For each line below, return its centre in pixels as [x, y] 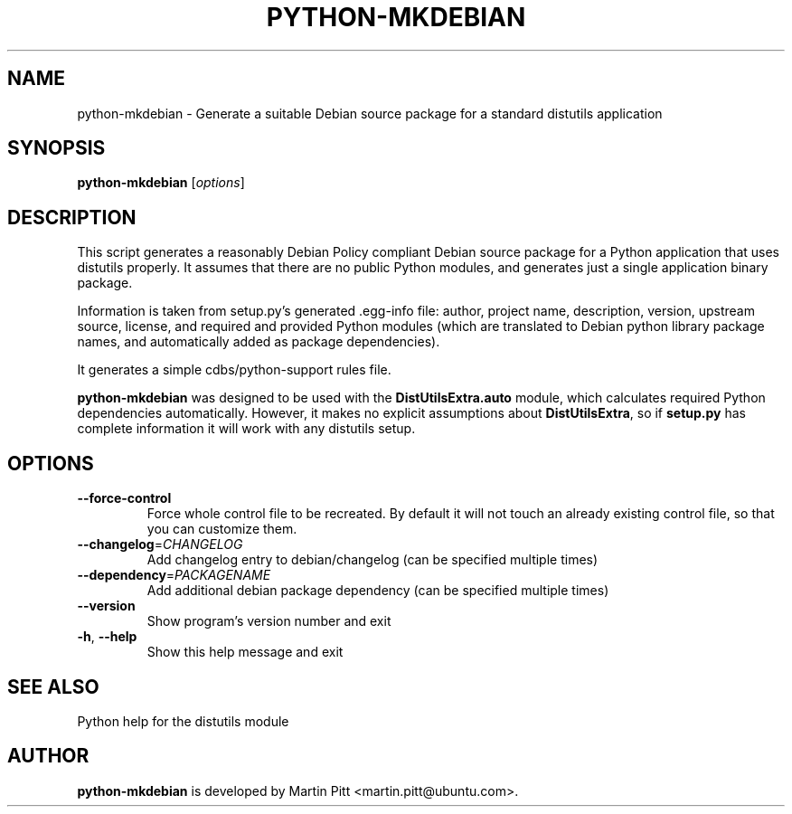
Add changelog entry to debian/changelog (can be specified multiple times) [372, 560]
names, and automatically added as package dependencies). [259, 342]
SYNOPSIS [57, 148]
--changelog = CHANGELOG [160, 544]
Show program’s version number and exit [269, 621]
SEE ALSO [53, 686]
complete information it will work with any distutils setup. [246, 429]
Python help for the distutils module [183, 721]
